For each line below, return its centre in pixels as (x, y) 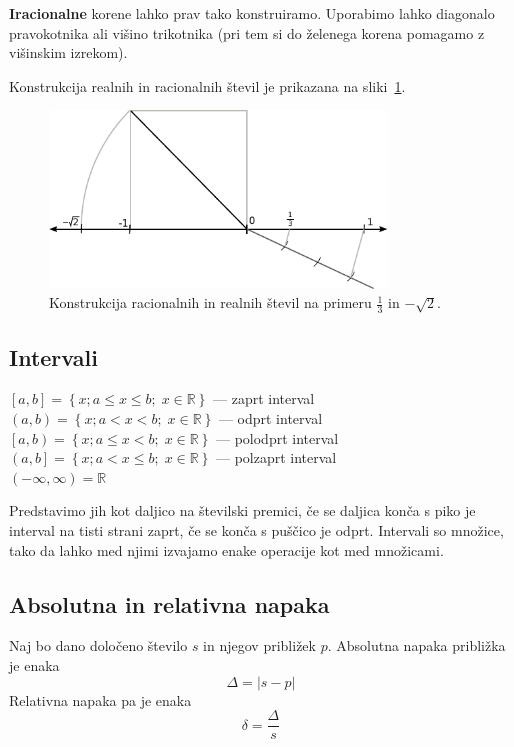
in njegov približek (259, 645)
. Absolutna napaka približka (416, 645)
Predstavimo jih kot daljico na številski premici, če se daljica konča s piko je (242, 510)
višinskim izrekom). (68, 52)
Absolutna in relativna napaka (169, 603)
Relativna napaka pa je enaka (100, 699)
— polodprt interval (277, 437)
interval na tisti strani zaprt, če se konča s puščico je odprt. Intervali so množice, (256, 529)
